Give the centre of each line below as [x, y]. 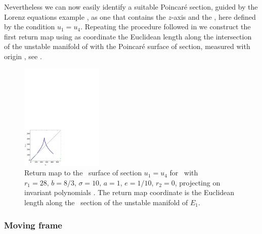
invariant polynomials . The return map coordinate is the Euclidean [129, 192]
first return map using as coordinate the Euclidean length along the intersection [128, 36]
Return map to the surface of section [83, 173]
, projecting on [198, 182]
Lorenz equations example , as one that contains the [85, 16]
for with [184, 173]
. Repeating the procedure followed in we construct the [166, 27]
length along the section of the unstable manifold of [106, 202]
